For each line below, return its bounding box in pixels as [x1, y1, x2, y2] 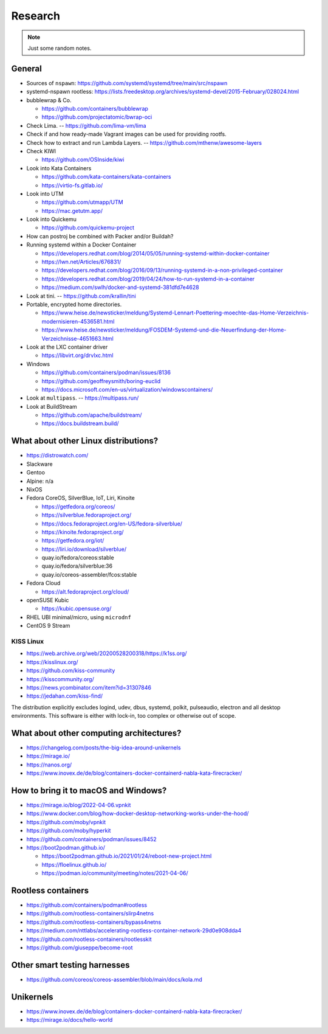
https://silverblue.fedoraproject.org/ [41, 512, 132, 519]
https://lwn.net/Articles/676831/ [41, 258, 121, 266]
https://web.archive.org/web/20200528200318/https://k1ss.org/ [26, 650, 188, 657]
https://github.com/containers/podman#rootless [26, 901, 148, 909]
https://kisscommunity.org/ [26, 675, 94, 682]
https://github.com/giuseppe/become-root [26, 944, 133, 951]
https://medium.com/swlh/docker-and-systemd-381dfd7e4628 [41, 283, 200, 291]
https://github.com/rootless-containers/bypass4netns [26, 918, 162, 926]
